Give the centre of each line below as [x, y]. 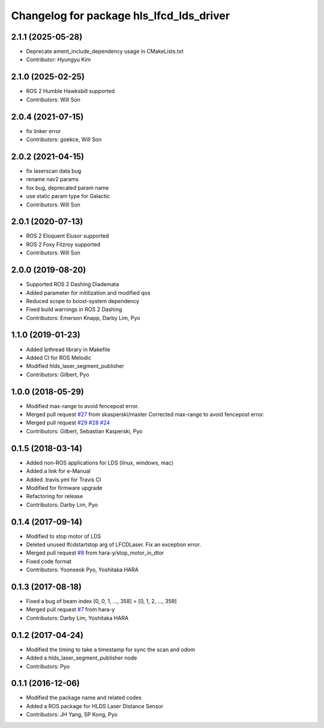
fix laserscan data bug [54, 170]
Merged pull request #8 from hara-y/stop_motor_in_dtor [95, 553]
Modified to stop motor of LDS [64, 536]
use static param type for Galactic [68, 196]
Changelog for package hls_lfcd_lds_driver [121, 16]
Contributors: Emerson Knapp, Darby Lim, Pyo [83, 317]
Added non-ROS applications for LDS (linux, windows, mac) [100, 463]
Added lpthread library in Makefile [68, 349]
